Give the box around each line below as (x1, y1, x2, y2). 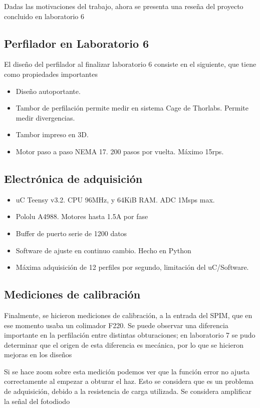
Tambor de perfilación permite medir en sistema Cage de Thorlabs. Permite (16, 103, 248, 113)
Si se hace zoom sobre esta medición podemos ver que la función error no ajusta (4, 366, 250, 376)
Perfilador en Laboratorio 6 (4, 35, 149, 51)
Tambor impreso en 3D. (16, 129, 89, 140)
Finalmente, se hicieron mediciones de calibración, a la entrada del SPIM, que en (4, 310, 252, 320)
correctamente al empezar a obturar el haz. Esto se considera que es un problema (4, 376, 254, 386)
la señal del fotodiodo (4, 395, 70, 406)
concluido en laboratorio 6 (4, 11, 84, 21)
